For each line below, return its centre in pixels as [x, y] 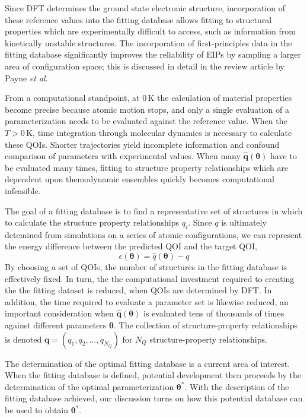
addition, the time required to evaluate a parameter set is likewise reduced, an [147, 301]
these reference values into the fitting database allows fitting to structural [138, 19]
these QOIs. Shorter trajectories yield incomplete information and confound [142, 144]
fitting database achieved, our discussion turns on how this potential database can [154, 398]
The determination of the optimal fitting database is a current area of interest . [148, 363]
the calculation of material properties [225, 98]
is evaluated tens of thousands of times [214, 313]
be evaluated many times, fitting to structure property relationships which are [147, 167]
